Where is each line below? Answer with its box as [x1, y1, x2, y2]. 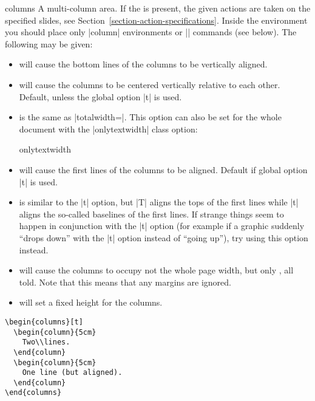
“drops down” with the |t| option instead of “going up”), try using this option [19, 231, 308, 244]
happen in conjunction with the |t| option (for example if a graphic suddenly [19, 219, 305, 232]
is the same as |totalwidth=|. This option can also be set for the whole [19, 111, 282, 123]
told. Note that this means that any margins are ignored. [19, 275, 231, 288]
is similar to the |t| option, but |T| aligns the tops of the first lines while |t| [19, 196, 299, 208]
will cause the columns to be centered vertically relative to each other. [19, 78, 280, 91]
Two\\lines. [22, 338, 70, 347]
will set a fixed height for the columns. [19, 296, 163, 309]
